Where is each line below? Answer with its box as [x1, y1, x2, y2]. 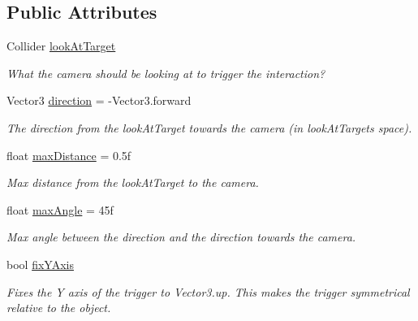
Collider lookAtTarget [6, 37, 116, 54]
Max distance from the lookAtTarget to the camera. [6, 174, 259, 191]
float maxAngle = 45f [6, 201, 114, 218]
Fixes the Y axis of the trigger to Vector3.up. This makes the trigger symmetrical [6, 283, 410, 300]
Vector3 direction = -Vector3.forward [6, 92, 192, 109]
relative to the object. [6, 299, 111, 316]
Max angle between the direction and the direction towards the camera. [6, 228, 356, 245]
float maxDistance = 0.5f [6, 146, 131, 163]
